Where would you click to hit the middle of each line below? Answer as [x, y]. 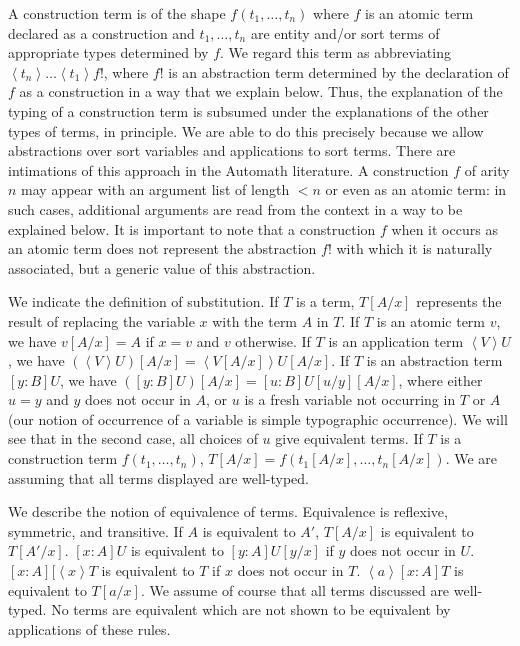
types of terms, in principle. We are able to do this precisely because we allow [246, 130]
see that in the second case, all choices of [133, 438]
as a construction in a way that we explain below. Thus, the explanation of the [261, 91]
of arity [487, 169]
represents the [459, 301]
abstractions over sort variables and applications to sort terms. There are [232, 150]
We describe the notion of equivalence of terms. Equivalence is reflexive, [228, 511]
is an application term [396, 340]
